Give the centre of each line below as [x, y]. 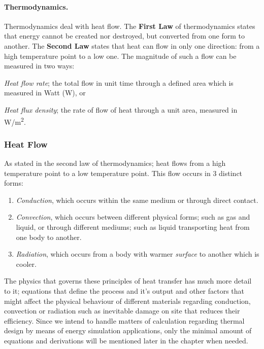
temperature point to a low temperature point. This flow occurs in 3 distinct [123, 173]
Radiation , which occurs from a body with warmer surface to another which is [138, 254]
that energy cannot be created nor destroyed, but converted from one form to [125, 36]
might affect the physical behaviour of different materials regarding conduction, [127, 301]
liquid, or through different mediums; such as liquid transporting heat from [133, 226]
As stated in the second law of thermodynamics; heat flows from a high [115, 163]
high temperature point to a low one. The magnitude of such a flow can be [120, 56]
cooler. [26, 264]
